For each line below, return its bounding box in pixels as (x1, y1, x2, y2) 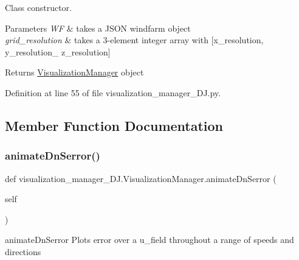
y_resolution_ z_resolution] (5, 45, 111, 58)
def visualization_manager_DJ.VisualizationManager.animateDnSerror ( (5, 172, 277, 184)
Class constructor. (5, 1, 72, 13)
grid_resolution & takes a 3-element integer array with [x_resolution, (5, 33, 264, 46)
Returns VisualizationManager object (5, 66, 144, 79)
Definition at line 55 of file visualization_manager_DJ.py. (5, 86, 221, 99)
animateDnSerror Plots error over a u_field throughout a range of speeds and (5, 233, 294, 246)
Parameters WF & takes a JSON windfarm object (5, 21, 191, 34)
